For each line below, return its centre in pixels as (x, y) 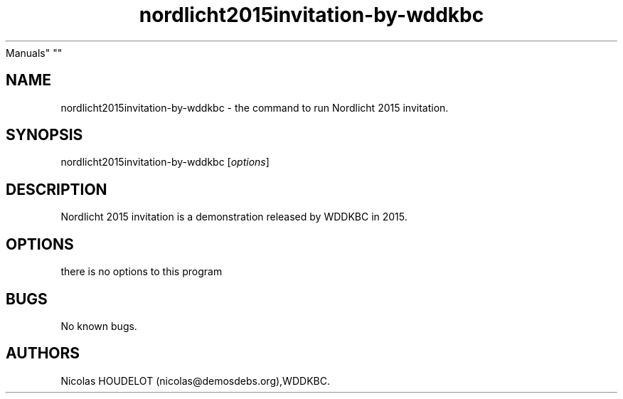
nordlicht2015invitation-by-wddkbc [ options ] (165, 162)
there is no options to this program (142, 272)
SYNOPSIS (44, 135)
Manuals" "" (34, 53)
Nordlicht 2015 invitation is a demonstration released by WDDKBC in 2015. (234, 217)
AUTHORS (43, 353)
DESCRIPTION (57, 189)
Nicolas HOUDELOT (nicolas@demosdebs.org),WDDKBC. (195, 381)
